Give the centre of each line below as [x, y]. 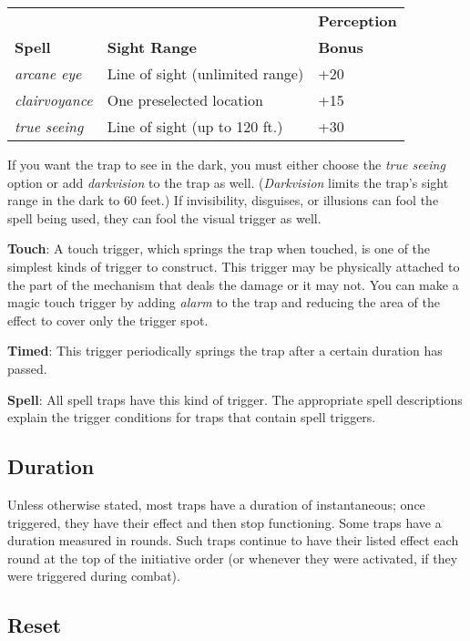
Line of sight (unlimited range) [205, 73]
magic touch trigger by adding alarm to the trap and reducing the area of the [224, 302]
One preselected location [185, 100]
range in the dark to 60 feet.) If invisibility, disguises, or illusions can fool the [223, 200]
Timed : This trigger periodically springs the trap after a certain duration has [225, 351]
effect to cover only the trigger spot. [108, 320]
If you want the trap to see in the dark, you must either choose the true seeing [226, 164]
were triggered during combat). [94, 576]
